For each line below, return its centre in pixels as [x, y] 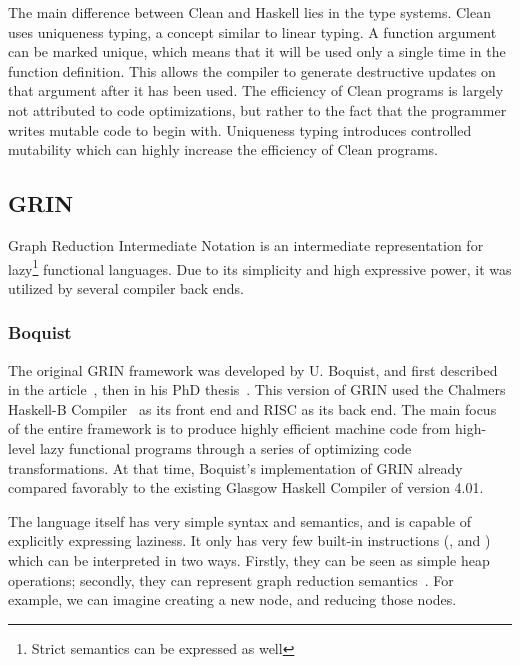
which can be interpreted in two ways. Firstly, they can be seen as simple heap [249, 559]
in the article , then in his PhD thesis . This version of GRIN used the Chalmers [257, 389]
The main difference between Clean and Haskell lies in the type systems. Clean [249, 12]
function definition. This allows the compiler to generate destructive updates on [252, 70]
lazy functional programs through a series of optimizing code [225, 447]
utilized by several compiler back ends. [126, 287]
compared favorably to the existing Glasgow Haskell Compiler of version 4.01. [246, 487]
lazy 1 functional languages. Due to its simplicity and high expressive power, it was [260, 267]
